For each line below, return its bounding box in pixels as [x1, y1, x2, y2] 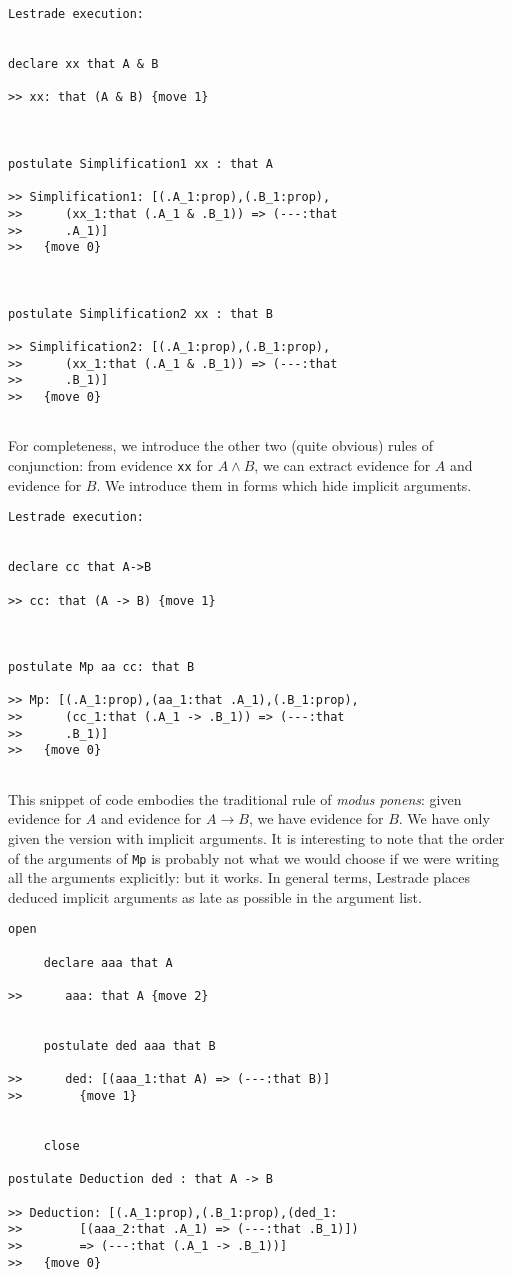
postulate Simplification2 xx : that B [8, 306, 273, 321]
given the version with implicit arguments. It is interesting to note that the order [8, 827, 505, 848]
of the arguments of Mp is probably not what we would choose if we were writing [8, 847, 500, 868]
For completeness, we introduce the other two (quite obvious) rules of [8, 435, 433, 456]
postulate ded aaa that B [43, 1038, 216, 1053]
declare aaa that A [43, 955, 173, 970]
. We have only [398, 808, 490, 829]
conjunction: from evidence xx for [8, 455, 213, 475]
